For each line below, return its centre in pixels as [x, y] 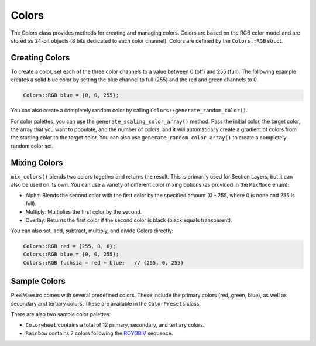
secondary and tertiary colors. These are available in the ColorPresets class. [106, 303]
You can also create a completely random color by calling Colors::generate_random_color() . [129, 111]
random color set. [32, 146]
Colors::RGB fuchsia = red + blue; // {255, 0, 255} [103, 263]
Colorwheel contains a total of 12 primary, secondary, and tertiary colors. [115, 325]
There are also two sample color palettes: [61, 314]
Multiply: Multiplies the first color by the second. [84, 212]
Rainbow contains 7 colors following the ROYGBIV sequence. [99, 333]
